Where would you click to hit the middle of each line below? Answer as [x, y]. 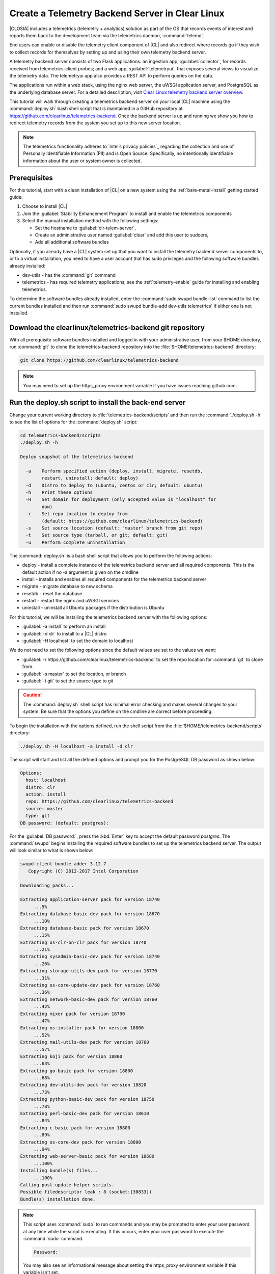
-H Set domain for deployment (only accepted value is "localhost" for [121, 500]
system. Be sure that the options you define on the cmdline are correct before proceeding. [118, 711]
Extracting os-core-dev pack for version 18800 [80, 1142]
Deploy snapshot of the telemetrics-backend [77, 457]
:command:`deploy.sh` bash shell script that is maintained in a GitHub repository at [96, 109]
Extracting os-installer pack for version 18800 [82, 1028]
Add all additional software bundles [72, 242]
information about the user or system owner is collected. [82, 161]
